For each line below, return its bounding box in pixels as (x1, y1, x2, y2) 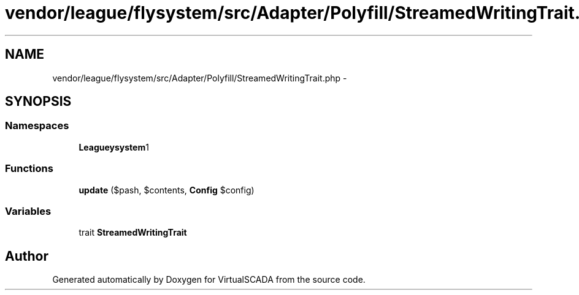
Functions (5, 162, 53, 175)
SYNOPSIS (5, 94, 72, 110)
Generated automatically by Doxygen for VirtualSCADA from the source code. (52, 274, 366, 285)
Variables (5, 204, 52, 217)
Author (5, 248, 48, 264)
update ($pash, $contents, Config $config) (79, 184, 255, 195)
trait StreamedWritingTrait (79, 227, 187, 238)
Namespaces (5, 119, 69, 132)
